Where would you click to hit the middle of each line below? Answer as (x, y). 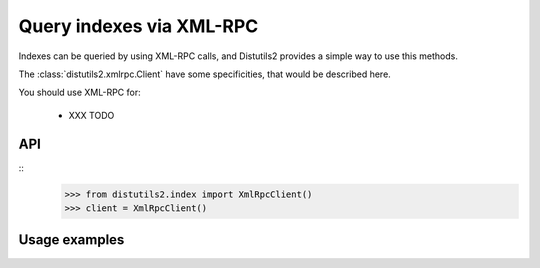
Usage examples (71, 240)
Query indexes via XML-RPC (138, 26)
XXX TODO (91, 115)
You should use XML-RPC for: (79, 92)
